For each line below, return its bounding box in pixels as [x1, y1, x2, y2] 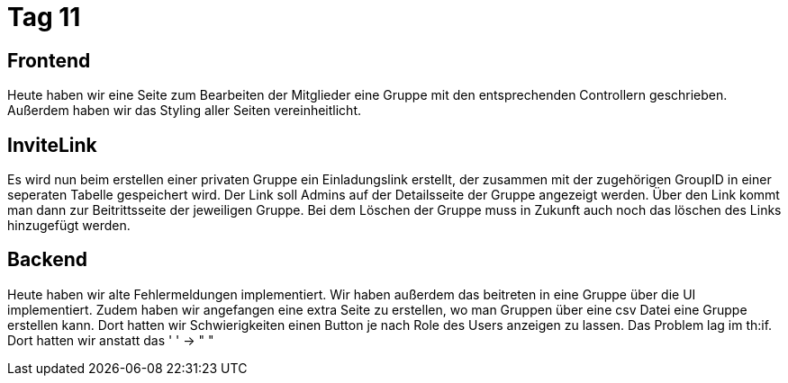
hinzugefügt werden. [7, 218, 131, 234]
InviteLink [7, 133, 97, 156]
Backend [7, 248, 87, 272]
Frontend [7, 49, 91, 72]
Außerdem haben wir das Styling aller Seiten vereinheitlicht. [7, 102, 362, 119]
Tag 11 [7, 2, 81, 32]
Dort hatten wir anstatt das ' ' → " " [7, 332, 214, 348]
